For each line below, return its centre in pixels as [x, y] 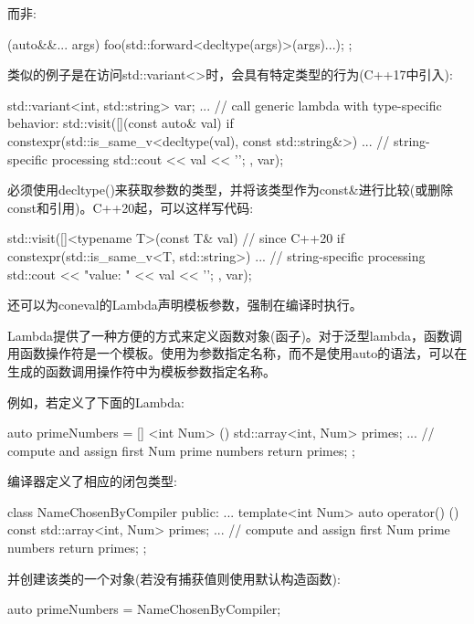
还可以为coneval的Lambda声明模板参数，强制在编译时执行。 [185, 305]
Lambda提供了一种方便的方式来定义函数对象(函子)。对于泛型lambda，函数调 [235, 335]
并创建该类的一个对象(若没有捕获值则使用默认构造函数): [174, 578]
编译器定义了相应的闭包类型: [92, 481]
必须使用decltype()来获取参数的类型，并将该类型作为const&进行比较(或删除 [231, 190]
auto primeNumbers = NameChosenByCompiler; [144, 609]
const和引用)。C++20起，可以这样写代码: [131, 207]
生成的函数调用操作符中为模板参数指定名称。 [142, 370]
